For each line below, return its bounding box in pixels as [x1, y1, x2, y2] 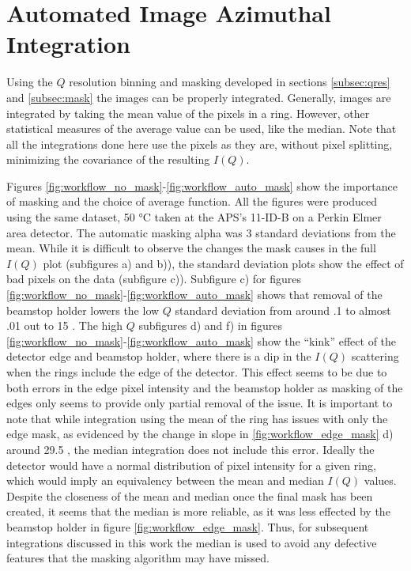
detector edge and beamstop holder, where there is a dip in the [6, 348, 311, 365]
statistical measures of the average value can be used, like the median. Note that [6, 120, 397, 137]
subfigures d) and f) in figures [138, 317, 282, 334]
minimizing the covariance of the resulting [6, 151, 210, 168]
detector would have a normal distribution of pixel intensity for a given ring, [6, 456, 376, 473]
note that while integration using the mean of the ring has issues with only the [6, 410, 388, 426]
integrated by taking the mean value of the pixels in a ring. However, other [6, 104, 370, 121]
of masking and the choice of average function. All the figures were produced [6, 193, 377, 210]
